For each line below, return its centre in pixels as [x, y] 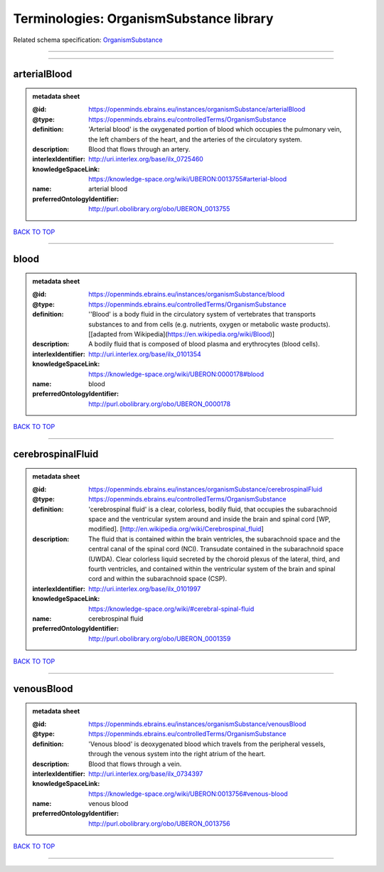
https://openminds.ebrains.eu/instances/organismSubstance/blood [186, 294]
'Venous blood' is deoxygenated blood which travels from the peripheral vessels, [207, 744]
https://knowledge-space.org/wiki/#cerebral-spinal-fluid [171, 609]
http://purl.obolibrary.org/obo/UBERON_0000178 [160, 404]
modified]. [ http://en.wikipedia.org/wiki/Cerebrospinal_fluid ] [176, 529]
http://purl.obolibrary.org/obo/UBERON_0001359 [160, 638]
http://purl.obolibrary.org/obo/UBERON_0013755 [159, 209]
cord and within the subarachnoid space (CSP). [158, 579]
